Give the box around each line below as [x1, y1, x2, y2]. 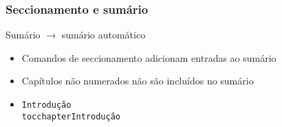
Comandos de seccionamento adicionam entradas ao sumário [21, 50, 276, 65]
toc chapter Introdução [21, 111, 120, 122]
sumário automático [61, 27, 146, 42]
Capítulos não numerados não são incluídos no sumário [21, 73, 254, 88]
